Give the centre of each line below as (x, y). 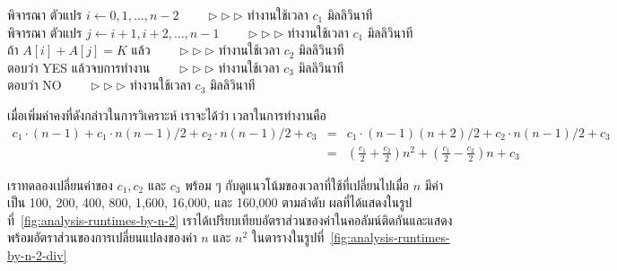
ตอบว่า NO (35, 85)
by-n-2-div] (37, 255)
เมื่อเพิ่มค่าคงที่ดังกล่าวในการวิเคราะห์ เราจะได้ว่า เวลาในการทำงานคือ (167, 114)
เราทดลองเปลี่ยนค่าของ (60, 184)
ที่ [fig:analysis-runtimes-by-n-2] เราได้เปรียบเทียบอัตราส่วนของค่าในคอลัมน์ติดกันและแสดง (230, 219)
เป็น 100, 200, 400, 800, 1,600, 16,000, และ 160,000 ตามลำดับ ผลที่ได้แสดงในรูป (210, 202)
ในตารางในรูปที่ (288, 237)
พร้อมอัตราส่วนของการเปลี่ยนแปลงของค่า (102, 237)
